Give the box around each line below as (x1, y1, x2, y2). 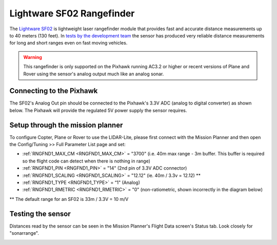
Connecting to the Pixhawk (9, 87, 98, 95)
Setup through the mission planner (9, 120, 123, 129)
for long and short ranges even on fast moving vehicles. (9, 40, 128, 46)
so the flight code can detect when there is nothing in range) (22, 158, 151, 164)
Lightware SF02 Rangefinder (9, 8, 135, 19)
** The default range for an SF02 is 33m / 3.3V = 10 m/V (9, 196, 129, 202)
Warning (23, 54, 42, 60)
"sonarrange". (9, 230, 39, 236)
